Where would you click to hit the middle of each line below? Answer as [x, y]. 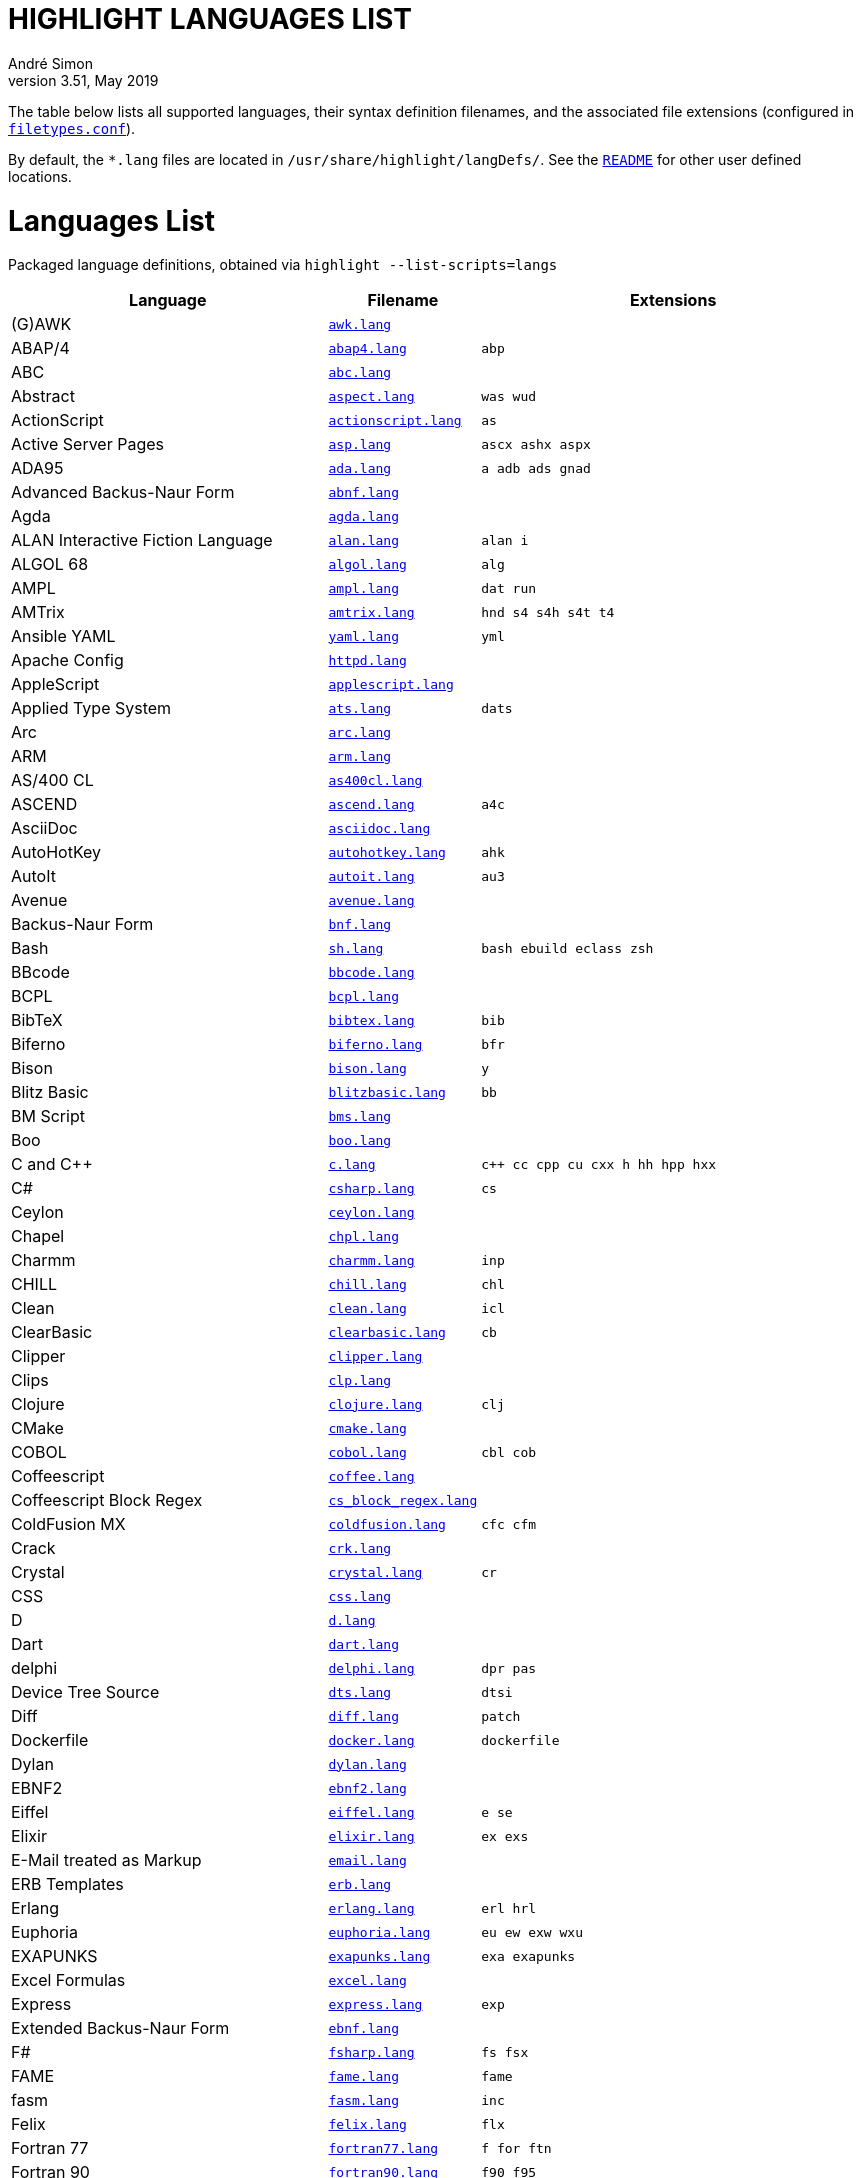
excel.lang [367, 1980]
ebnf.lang [363, 2028]
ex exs [505, 1836]
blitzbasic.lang [387, 1092]
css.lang [360, 1596]
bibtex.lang [371, 1020]
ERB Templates [67, 1884]
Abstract [43, 396]
